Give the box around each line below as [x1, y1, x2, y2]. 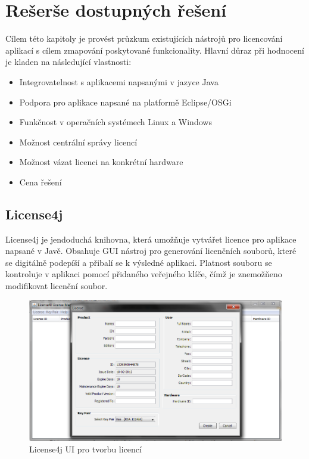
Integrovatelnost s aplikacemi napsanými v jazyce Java [19, 75, 219, 88]
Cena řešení [19, 175, 62, 188]
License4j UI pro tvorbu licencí [29, 443, 142, 455]
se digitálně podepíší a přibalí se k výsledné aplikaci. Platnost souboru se [5, 256, 272, 268]
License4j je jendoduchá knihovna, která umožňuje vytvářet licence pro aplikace [5, 232, 296, 245]
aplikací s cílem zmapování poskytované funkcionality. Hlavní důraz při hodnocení [5, 44, 304, 56]
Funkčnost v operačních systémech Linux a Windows [19, 116, 212, 128]
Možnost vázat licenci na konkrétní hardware [19, 156, 183, 168]
